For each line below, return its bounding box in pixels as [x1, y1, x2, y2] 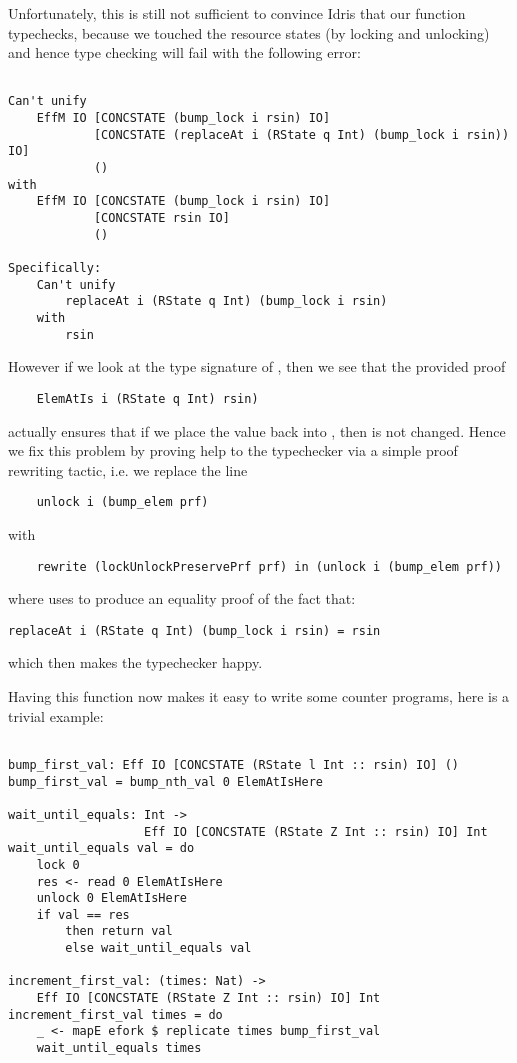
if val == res [36, 907, 130, 922]
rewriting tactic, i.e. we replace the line [8, 459, 248, 480]
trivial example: [8, 705, 104, 726]
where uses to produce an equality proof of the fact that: [8, 588, 356, 609]
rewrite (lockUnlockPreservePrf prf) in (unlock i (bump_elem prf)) [36, 559, 502, 574]
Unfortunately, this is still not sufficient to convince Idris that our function [8, 3, 466, 23]
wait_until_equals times [36, 1041, 202, 1056]
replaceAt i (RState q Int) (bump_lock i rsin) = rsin [8, 623, 381, 638]
